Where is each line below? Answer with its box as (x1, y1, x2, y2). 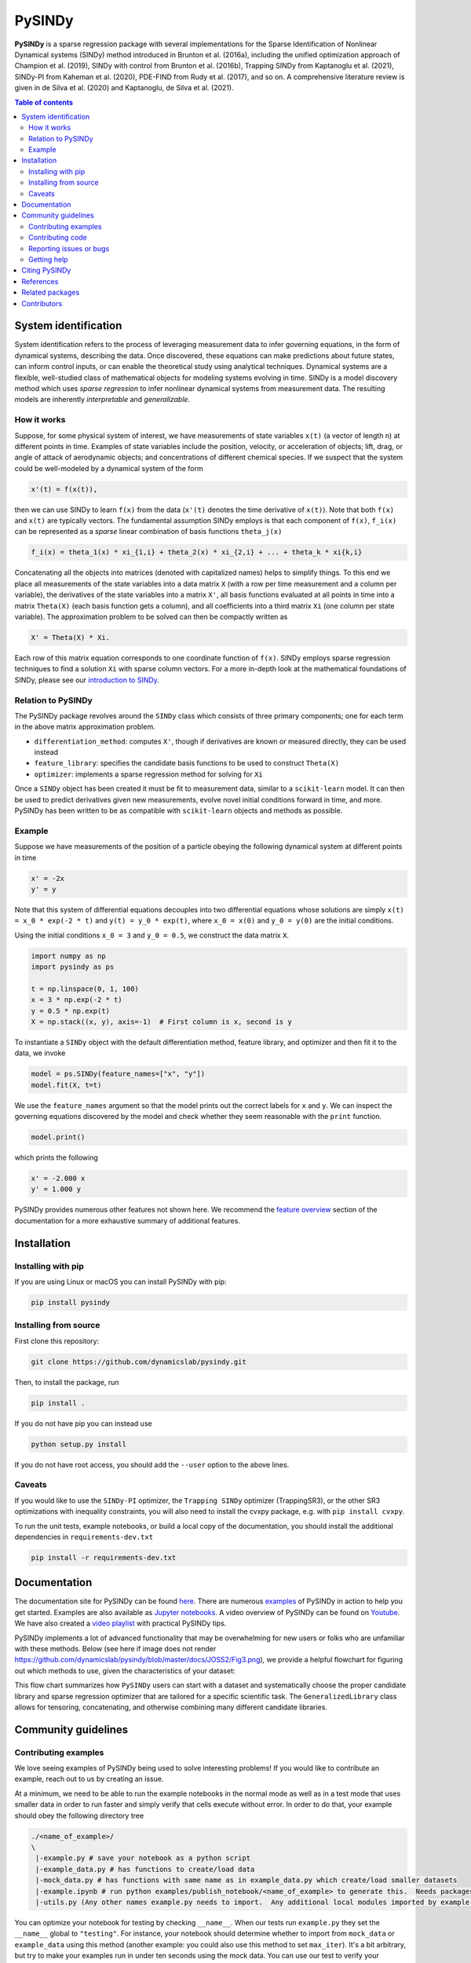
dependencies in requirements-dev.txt (14, 1532, 153, 1541)
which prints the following (14, 1153, 98, 1162)
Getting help (28, 254, 68, 264)
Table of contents (14, 97, 74, 107)
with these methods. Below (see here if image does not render (14, 1643, 217, 1653)
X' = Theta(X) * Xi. (31, 633, 110, 642)
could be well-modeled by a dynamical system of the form (14, 463, 203, 473)
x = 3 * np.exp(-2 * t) (31, 996, 123, 1004)
